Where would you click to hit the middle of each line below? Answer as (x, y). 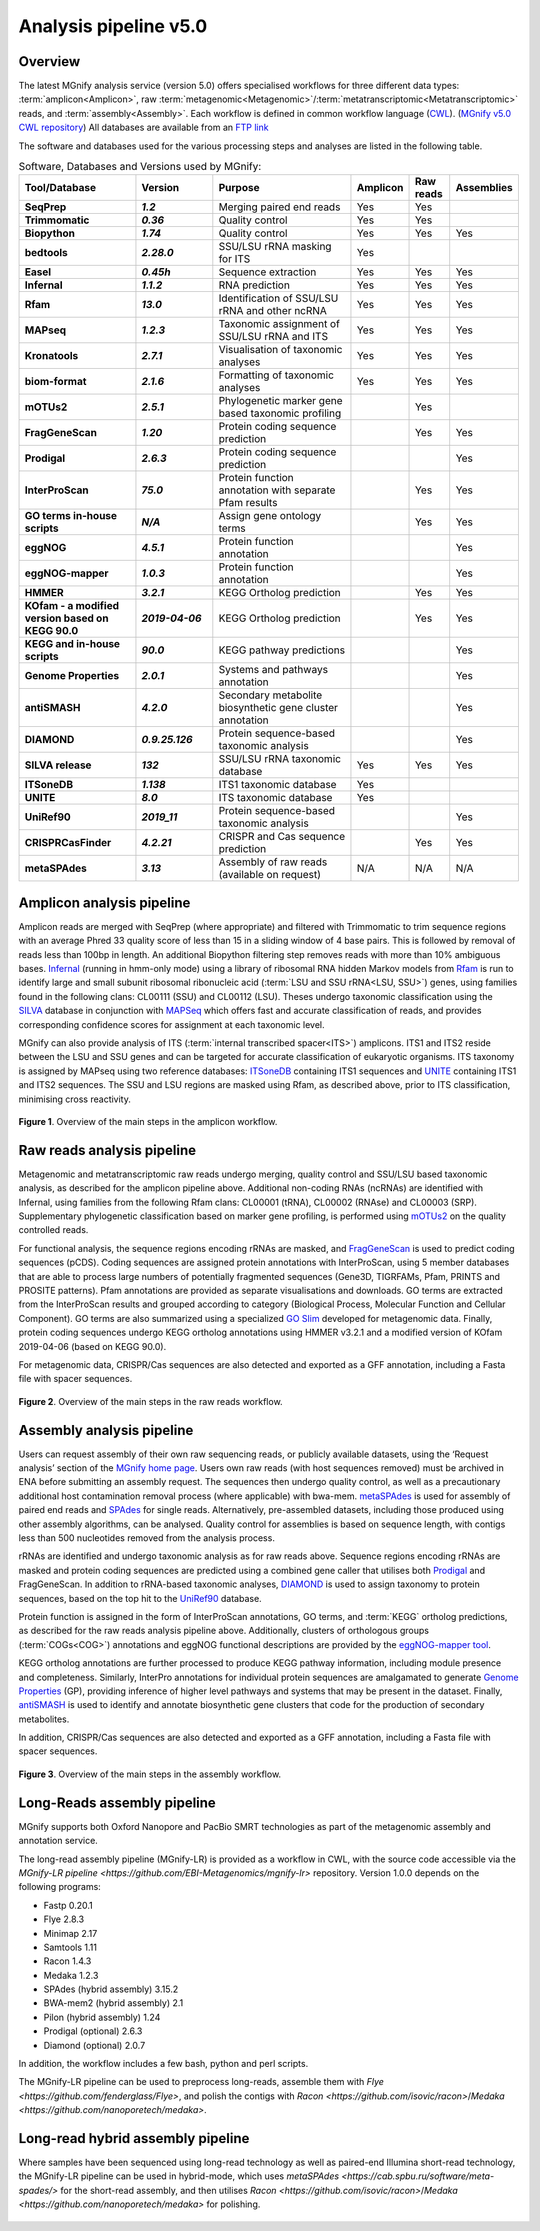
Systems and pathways (273, 670)
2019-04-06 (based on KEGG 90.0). (92, 1346)
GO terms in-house (71, 516)
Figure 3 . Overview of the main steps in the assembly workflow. (150, 1774)
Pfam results (248, 503)
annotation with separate (277, 490)
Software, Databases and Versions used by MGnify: (140, 167)
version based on (66, 618)
